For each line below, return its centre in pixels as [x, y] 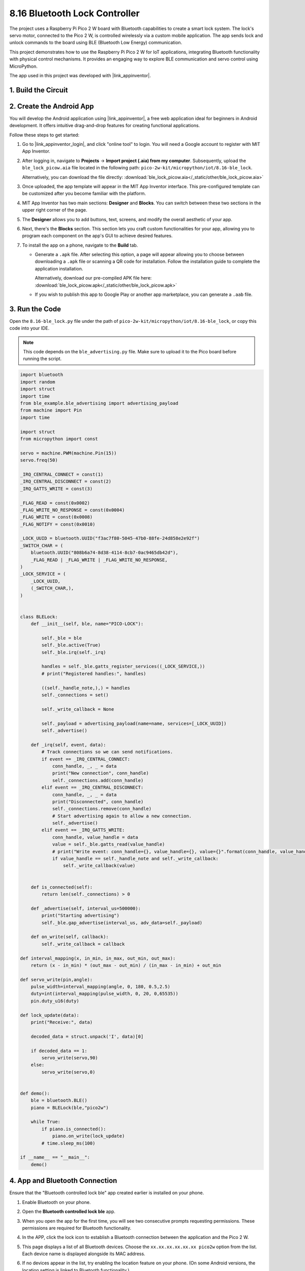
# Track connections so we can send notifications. [107, 752]
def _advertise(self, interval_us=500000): [86, 908]
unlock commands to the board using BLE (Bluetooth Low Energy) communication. [96, 43]
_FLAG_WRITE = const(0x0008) [56, 517]
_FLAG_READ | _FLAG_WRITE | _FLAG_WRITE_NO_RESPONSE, [99, 560]
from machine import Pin [51, 410]
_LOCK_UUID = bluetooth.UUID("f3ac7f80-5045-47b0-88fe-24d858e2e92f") [110, 538]
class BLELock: [39, 617]
